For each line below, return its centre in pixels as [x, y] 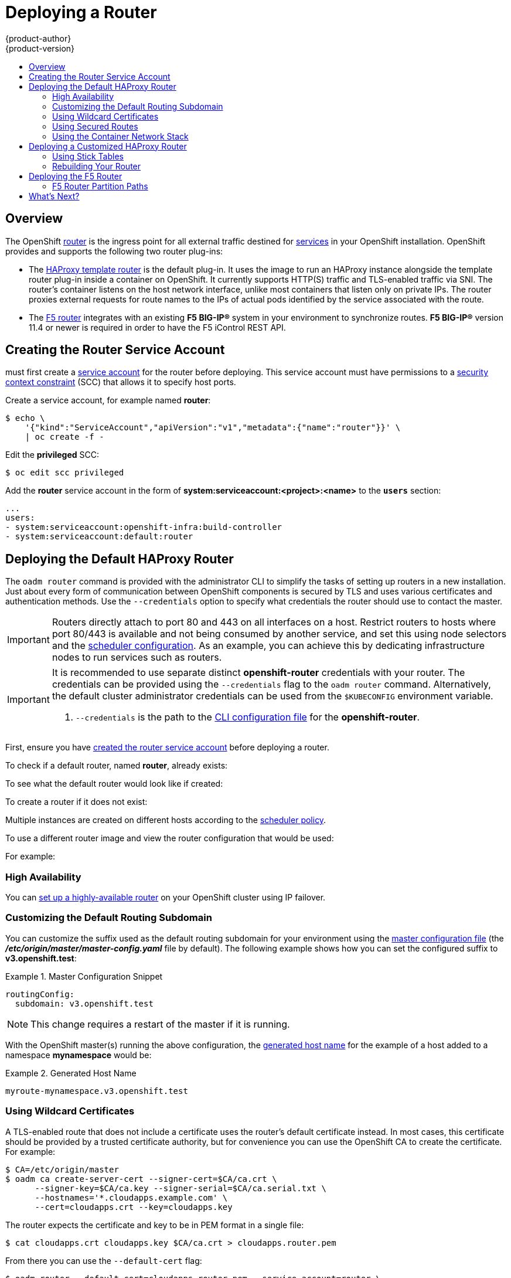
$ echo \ [25, 418]
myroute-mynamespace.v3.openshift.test [97, 1091]
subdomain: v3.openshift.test [84, 1003]
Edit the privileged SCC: [52, 455]
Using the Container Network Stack [120, 136]
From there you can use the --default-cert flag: [104, 1260]
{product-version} [40, 48]
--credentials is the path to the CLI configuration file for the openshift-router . [248, 717]
